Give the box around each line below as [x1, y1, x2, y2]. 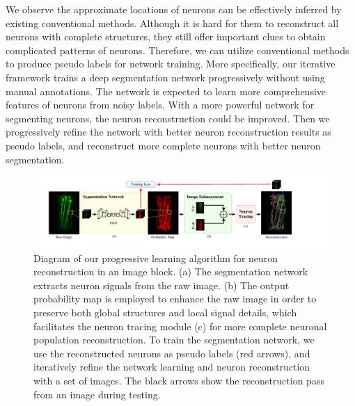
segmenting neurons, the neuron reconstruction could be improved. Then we [6, 111, 330, 125]
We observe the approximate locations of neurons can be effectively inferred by [6, 2, 342, 16]
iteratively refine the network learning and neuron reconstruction [33, 359, 310, 374]
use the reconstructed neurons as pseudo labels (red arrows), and [33, 346, 310, 360]
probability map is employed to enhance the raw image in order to [33, 291, 317, 306]
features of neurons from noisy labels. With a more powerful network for [6, 97, 315, 112]
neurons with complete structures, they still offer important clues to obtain [6, 29, 326, 44]
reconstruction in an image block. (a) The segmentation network [33, 264, 308, 279]
